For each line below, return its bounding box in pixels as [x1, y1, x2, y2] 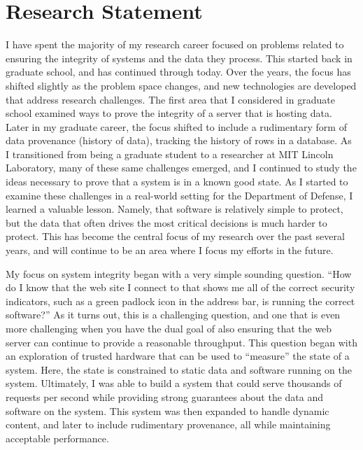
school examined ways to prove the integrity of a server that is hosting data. [6, 106, 332, 120]
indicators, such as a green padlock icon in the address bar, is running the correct [6, 293, 355, 308]
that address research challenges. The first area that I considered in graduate [6, 92, 335, 106]
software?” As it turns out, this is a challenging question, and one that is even [6, 307, 341, 322]
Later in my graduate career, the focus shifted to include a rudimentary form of [6, 119, 347, 134]
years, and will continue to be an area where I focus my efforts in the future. [6, 243, 334, 258]
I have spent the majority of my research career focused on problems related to [6, 37, 344, 52]
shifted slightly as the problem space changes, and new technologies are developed [6, 78, 357, 92]
